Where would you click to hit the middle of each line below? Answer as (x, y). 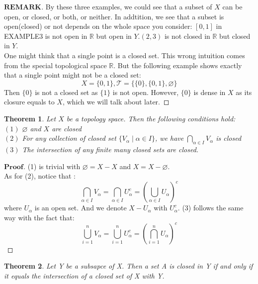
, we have (169, 138)
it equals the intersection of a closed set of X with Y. (84, 276)
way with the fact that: (39, 217)
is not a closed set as (66, 92)
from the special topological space (55, 65)
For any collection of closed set (69, 138)
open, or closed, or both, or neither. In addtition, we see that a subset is (114, 16)
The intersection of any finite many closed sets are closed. (110, 149)
